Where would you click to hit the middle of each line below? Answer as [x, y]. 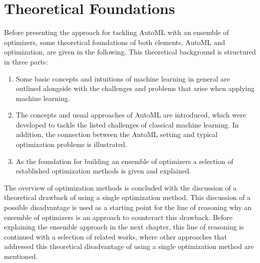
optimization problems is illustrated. [71, 144]
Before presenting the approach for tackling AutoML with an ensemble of [116, 32]
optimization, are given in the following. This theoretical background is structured [130, 52]
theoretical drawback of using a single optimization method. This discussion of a [127, 197]
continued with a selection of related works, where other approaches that [116, 236]
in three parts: [26, 61]
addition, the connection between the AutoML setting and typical [117, 134]
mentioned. [21, 256]
